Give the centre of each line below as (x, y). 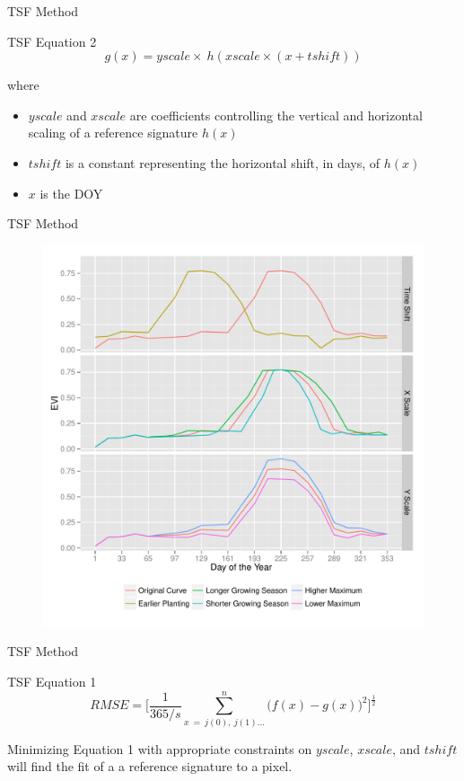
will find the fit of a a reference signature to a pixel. (150, 766)
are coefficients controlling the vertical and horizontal (276, 115)
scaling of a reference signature (113, 133)
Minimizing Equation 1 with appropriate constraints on (160, 748)
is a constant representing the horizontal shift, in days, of (223, 162)
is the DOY (71, 193)
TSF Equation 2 (52, 41)
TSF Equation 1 (52, 681)
